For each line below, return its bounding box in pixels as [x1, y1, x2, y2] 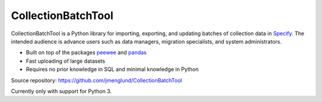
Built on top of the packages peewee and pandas [26, 49, 147, 56]
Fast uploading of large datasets [26, 57, 106, 64]
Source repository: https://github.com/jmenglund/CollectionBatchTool [11, 76, 182, 84]
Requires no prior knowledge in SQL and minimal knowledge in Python [26, 66, 199, 73]
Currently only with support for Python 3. [11, 87, 112, 95]
